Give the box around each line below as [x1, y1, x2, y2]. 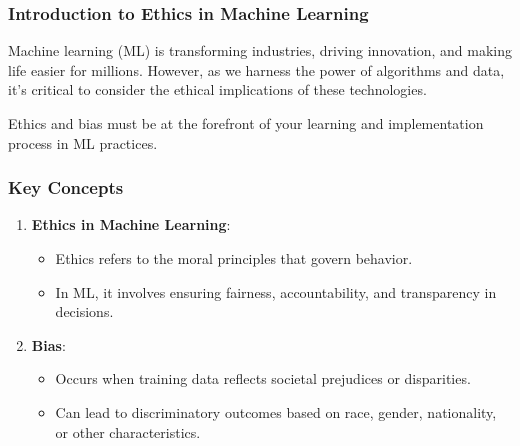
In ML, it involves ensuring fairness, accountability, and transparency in [55, 281, 497, 302]
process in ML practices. [8, 132, 158, 153]
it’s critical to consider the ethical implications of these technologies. [8, 79, 427, 100]
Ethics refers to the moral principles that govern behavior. [55, 248, 413, 268]
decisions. [55, 301, 114, 322]
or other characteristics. [55, 421, 201, 442]
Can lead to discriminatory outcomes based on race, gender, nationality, [55, 401, 497, 422]
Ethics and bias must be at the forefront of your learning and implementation [8, 113, 484, 133]
